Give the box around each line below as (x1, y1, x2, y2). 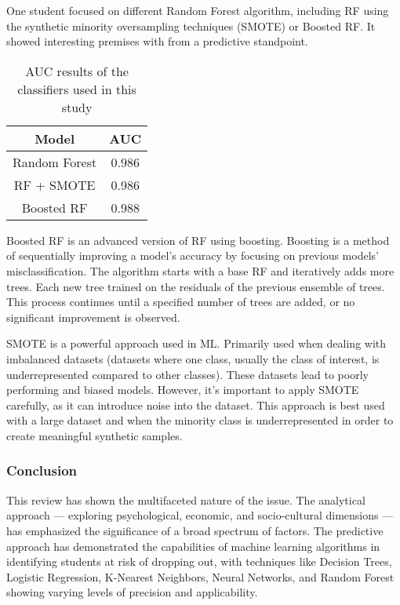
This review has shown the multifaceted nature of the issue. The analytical (6, 491, 365, 508)
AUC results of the (25, 61, 129, 80)
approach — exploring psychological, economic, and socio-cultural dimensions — (6, 507, 394, 523)
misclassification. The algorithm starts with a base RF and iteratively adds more (6, 262, 395, 279)
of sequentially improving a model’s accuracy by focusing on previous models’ (6, 247, 379, 264)
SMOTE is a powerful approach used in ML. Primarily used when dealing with (6, 335, 387, 352)
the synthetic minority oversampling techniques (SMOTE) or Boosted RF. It (6, 17, 376, 34)
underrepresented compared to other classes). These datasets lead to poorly (6, 366, 369, 382)
